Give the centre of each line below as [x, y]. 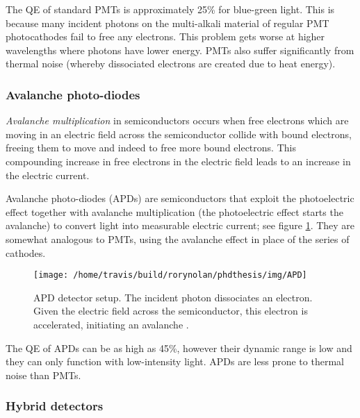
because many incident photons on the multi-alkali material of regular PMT [167, 23]
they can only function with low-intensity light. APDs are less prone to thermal [175, 361]
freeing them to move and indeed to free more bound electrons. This [151, 148]
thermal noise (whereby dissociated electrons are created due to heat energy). [171, 64]
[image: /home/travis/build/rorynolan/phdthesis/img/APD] [170, 275]
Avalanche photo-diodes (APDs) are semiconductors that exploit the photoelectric [180, 198]
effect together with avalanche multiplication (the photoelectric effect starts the [174, 211]
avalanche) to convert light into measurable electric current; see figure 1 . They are [180, 225]
